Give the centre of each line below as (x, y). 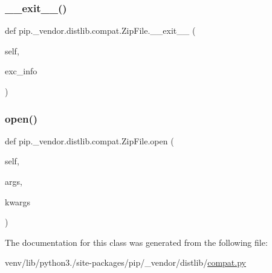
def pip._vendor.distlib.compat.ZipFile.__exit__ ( (100, 31)
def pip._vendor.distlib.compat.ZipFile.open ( (89, 140)
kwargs (18, 201)
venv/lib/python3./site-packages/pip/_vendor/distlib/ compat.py (125, 262)
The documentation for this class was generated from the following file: (136, 242)
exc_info (21, 71)
